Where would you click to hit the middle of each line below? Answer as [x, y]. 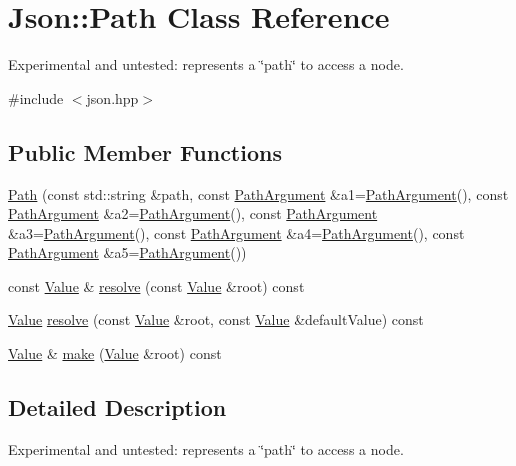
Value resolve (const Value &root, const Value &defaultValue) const [216, 319]
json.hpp [112, 97]
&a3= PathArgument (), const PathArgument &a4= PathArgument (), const [236, 232]
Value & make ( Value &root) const [115, 353]
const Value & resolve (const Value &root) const [156, 285]
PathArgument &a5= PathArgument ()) [127, 252]
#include [36, 97]
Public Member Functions [145, 151]
